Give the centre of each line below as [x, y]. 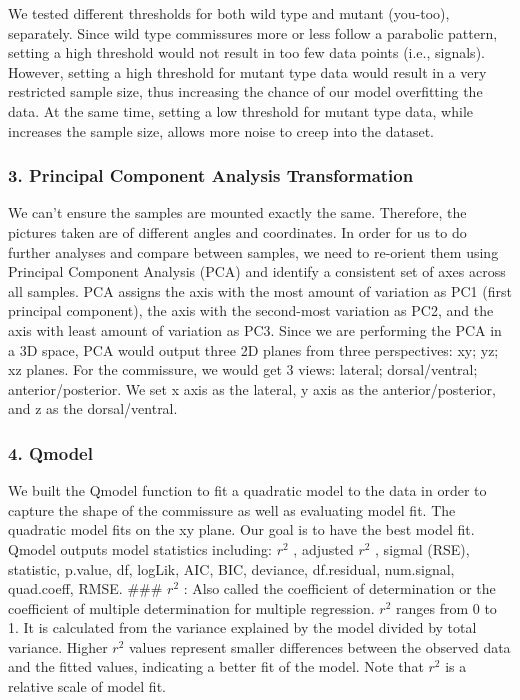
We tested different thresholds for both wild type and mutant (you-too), [229, 13]
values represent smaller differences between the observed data [319, 646]
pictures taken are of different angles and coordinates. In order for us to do [237, 231]
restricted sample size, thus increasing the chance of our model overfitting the [245, 91]
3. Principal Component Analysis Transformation [211, 175]
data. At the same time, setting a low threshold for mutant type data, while [241, 110]
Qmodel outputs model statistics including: [140, 548]
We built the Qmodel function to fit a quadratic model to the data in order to [247, 490]
